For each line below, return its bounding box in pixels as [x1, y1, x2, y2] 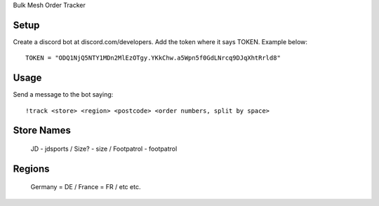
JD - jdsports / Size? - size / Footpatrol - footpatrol [30, 144, 178, 153]
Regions [13, 163, 50, 174]
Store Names [13, 125, 72, 137]
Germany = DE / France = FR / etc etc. [30, 183, 141, 191]
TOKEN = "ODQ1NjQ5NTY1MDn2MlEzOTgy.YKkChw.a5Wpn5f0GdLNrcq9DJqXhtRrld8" [25, 54, 281, 62]
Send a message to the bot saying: [13, 90, 114, 99]
